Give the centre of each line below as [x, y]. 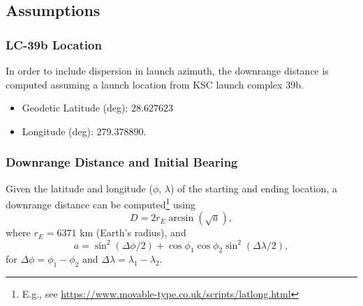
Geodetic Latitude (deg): [75, 108]
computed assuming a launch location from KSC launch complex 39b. [155, 84]
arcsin [181, 219]
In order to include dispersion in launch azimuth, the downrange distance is [167, 70]
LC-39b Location [54, 44]
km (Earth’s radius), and [133, 232]
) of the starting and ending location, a [254, 188]
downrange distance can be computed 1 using [101, 203]
